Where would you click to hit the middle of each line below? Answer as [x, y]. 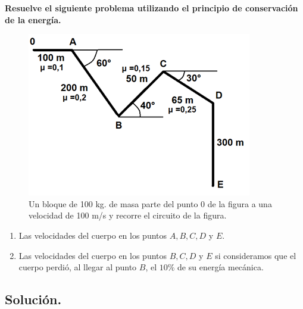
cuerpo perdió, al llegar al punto [78, 267]
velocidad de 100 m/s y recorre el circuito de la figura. [128, 215]
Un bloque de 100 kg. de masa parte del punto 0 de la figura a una [150, 203]
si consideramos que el [256, 255]
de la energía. [33, 19]
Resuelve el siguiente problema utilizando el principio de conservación [151, 8]
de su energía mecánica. [221, 267]
